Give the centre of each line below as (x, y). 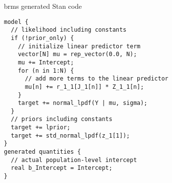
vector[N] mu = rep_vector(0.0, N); (77, 54)
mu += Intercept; (46, 62)
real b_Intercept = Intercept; (62, 168)
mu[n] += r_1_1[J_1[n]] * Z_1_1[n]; (84, 87)
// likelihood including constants (69, 30)
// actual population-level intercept (74, 160)
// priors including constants (62, 119)
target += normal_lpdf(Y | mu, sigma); (83, 103)
